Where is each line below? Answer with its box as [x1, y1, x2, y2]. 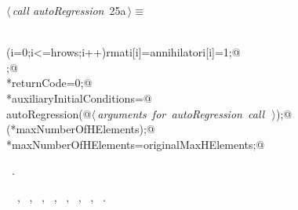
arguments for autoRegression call [97, 105, 265, 121]
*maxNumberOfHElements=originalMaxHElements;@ [6, 136, 265, 152]
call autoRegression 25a [12, 2, 126, 18]
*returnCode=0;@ [6, 74, 93, 91]
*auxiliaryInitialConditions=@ [6, 89, 152, 106]
